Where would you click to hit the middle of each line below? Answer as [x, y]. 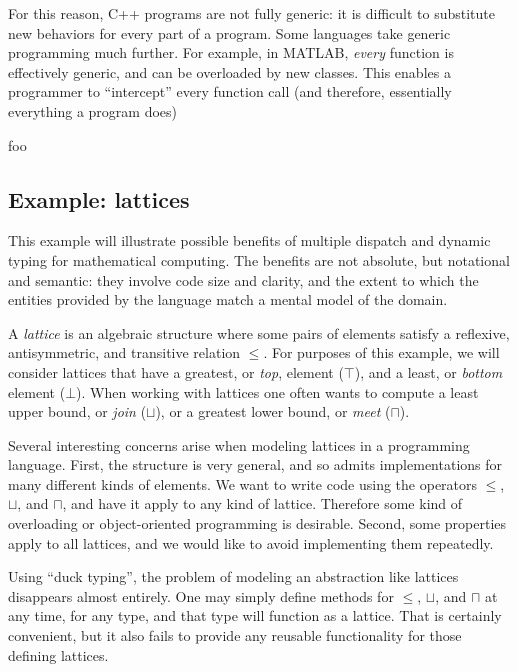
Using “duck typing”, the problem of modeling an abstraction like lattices [233, 576]
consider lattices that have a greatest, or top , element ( [176, 371]
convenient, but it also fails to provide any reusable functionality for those [235, 635]
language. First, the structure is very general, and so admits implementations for [255, 464]
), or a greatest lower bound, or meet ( [273, 411]
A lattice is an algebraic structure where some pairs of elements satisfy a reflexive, [259, 332]
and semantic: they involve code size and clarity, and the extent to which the [243, 279]
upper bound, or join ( [77, 411]
